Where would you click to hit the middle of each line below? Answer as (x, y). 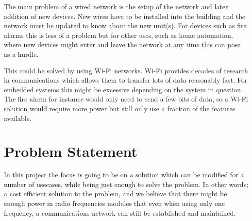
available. (18, 118)
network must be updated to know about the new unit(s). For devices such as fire (125, 25)
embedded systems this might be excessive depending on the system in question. (123, 89)
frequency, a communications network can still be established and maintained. (120, 212)
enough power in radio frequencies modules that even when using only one (114, 203)
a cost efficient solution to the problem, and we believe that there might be (116, 194)
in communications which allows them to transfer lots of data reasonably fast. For (126, 80)
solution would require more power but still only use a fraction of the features (120, 108)
